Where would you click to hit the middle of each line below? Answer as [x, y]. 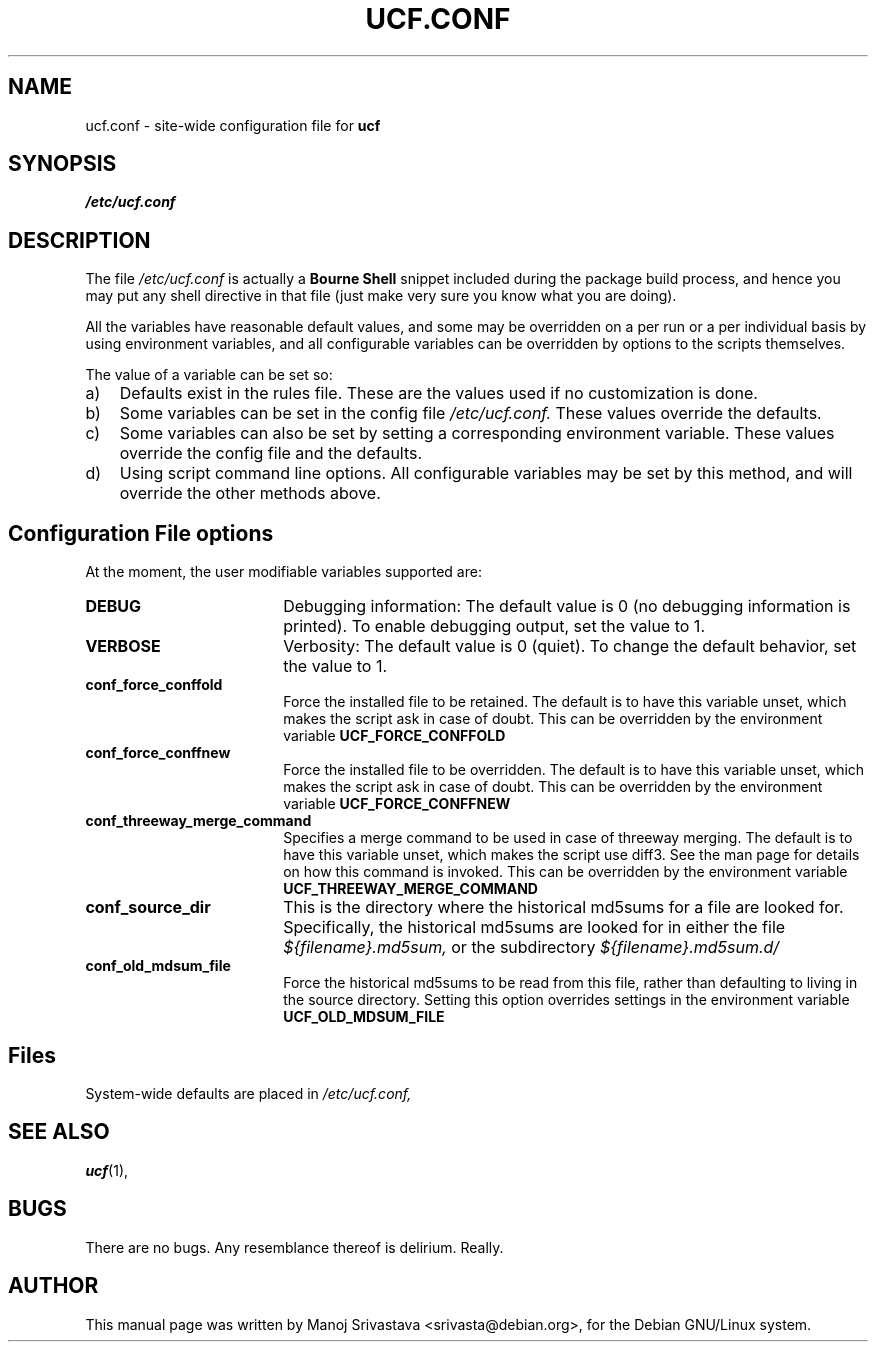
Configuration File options [141, 533]
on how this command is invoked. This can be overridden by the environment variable [565, 872]
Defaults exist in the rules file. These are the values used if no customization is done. [438, 393]
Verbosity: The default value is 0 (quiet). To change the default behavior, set [570, 646]
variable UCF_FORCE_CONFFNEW [397, 804]
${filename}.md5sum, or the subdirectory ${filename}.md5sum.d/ [531, 947]
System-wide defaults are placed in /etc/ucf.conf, [248, 1093]
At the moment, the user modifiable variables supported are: [283, 572]
